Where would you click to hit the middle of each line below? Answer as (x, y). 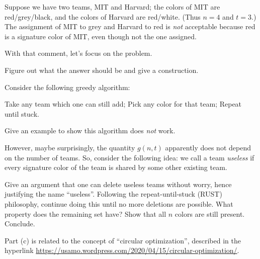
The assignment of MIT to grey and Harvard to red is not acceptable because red (130, 26)
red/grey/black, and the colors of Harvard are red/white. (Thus (103, 16)
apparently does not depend (208, 147)
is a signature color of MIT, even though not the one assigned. (101, 36)
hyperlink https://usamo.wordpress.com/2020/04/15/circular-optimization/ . (122, 250)
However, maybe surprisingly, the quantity (70, 147)
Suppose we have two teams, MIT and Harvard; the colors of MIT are (112, 7)
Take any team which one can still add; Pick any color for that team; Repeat (123, 104)
